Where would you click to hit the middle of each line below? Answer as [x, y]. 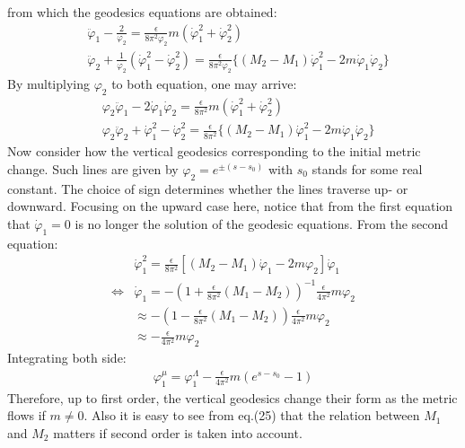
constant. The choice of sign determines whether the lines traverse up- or [208, 188]
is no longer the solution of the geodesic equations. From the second [262, 223]
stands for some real [367, 168]
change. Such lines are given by [93, 168]
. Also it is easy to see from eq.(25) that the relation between [252, 415]
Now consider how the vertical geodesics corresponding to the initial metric [214, 151]
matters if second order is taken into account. [178, 432]
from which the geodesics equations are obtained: [142, 12]
